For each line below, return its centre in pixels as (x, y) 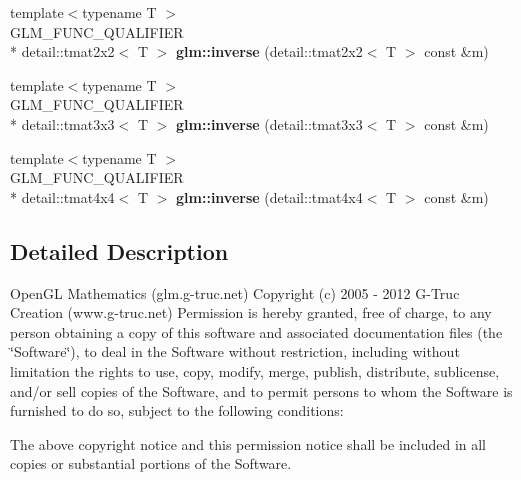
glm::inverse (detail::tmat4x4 (269, 196)
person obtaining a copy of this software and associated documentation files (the (256, 331)
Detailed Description (119, 250)
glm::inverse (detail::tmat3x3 (269, 123)
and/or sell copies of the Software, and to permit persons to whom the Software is (261, 390)
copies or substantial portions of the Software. (151, 463)
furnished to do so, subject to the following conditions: (177, 410)
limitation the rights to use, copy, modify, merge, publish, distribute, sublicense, (255, 370)
